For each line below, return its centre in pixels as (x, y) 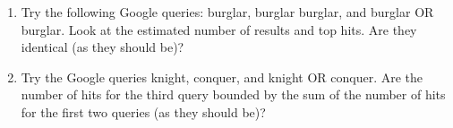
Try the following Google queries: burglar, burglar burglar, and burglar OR (227, 12)
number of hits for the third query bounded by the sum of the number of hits (233, 94)
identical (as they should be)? (103, 47)
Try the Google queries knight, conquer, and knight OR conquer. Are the (222, 77)
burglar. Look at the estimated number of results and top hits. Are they (219, 29)
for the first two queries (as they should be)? (143, 111)
